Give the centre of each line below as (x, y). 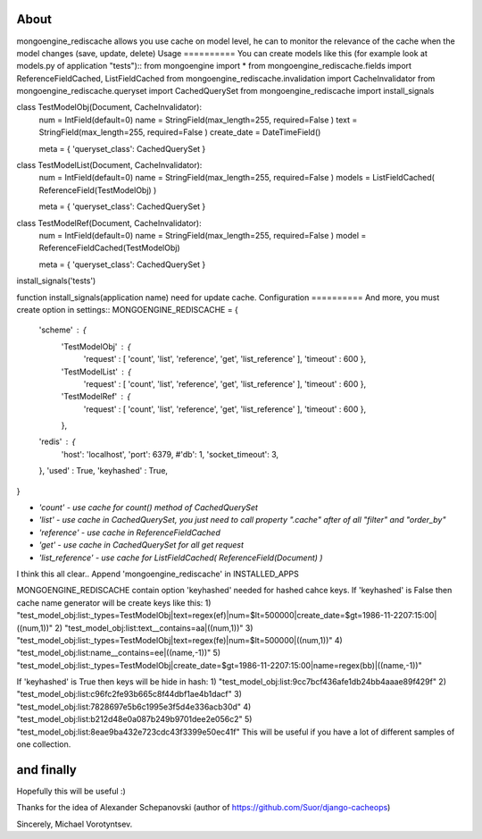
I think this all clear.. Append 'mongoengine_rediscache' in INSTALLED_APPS (158, 574)
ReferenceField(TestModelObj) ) (98, 190)
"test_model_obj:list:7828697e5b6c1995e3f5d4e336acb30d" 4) (134, 707)
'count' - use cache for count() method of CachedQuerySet (149, 508)
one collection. (44, 744)
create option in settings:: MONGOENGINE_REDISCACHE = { (127, 309)
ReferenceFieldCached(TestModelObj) (109, 248)
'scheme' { (62, 330)
